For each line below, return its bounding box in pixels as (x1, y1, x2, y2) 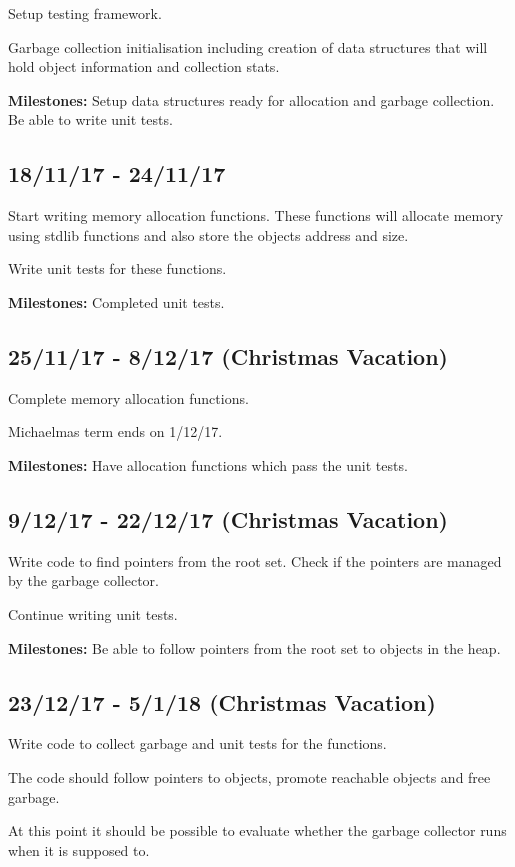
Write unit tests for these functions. (8, 258, 227, 279)
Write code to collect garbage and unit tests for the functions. (8, 733, 387, 754)
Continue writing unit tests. (8, 603, 178, 624)
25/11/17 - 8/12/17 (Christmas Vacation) (8, 340, 448, 371)
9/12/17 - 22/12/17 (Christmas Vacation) (8, 503, 448, 534)
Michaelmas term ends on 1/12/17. (8, 421, 223, 442)
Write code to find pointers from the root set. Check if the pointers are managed (8, 550, 502, 571)
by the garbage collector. (8, 570, 159, 591)
